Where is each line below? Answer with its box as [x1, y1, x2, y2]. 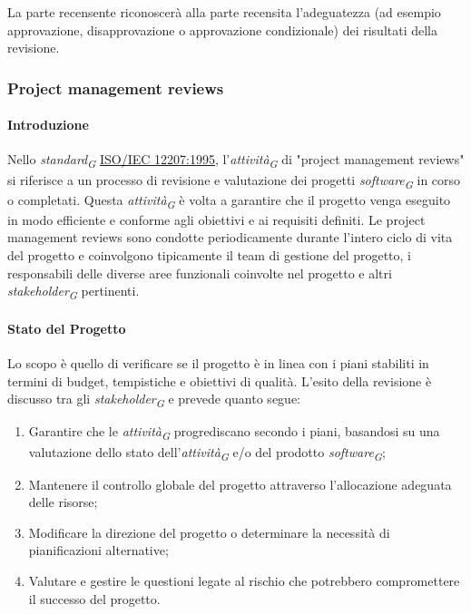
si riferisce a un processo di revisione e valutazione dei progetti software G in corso [7, 170, 461, 191]
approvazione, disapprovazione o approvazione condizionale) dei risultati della [7, 20, 438, 39]
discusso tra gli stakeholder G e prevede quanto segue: [7, 389, 300, 411]
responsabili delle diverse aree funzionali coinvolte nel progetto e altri [7, 263, 392, 282]
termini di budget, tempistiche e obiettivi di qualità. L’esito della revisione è [7, 371, 432, 390]
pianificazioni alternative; [28, 541, 169, 560]
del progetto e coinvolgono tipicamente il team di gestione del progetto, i [7, 245, 412, 264]
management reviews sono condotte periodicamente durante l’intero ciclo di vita [7, 228, 453, 247]
